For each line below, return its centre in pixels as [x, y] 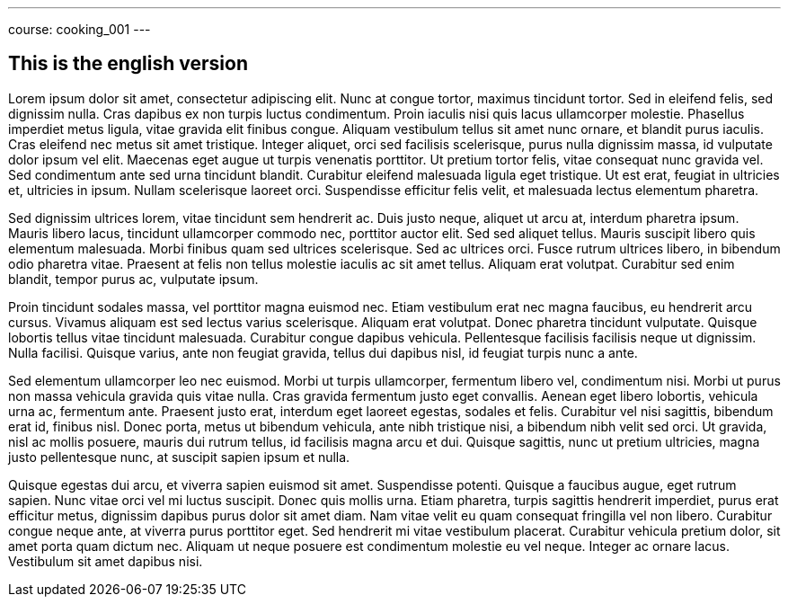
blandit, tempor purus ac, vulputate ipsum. [133, 279]
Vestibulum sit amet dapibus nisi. [106, 561]
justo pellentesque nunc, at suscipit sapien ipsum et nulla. [179, 457]
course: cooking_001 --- [80, 29]
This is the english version [128, 64]
